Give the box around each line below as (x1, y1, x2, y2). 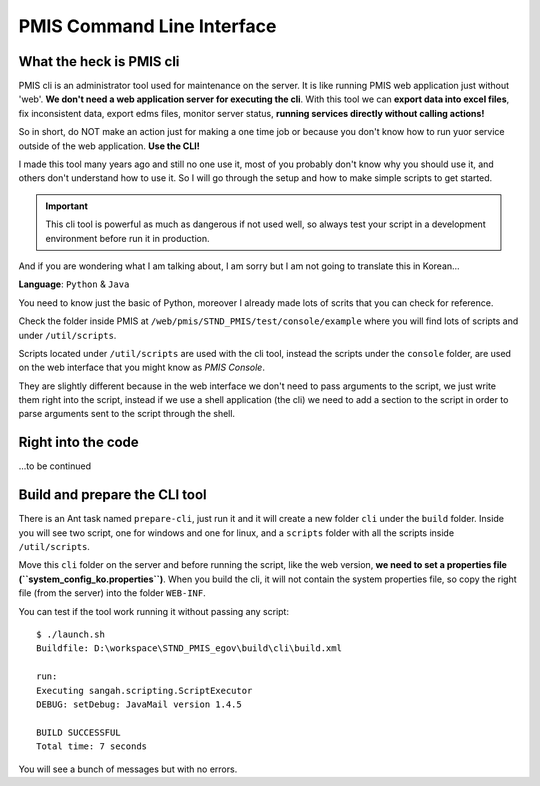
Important (45, 200, 89, 212)
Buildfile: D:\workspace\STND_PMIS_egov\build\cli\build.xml (36, 643, 342, 654)
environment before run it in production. (45, 232, 210, 244)
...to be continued (18, 460, 92, 472)
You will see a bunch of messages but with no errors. (18, 763, 238, 775)
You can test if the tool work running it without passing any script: (18, 605, 290, 617)
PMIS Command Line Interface (18, 15, 277, 37)
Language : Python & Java (18, 278, 130, 290)
